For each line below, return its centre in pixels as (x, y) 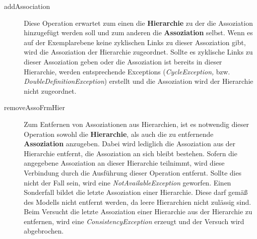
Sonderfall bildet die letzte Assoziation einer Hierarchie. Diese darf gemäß (136, 192)
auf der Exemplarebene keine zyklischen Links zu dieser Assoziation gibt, (135, 42)
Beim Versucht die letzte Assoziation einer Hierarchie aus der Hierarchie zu (138, 211)
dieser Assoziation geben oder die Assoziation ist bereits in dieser (123, 61)
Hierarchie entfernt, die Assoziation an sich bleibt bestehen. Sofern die (131, 153)
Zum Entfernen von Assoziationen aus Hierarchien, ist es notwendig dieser (136, 124)
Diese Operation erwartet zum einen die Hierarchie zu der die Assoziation (138, 23)
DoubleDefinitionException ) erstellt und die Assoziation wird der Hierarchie (139, 81)
